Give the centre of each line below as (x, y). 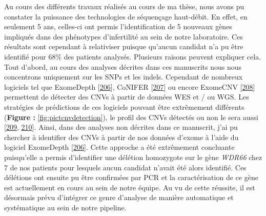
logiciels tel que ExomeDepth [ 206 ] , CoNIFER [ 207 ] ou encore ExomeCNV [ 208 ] (130, 86)
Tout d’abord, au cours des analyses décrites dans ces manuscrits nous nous (123, 66)
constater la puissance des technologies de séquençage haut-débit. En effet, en (126, 16)
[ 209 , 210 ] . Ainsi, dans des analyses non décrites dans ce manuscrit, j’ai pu (121, 127)
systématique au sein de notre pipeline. (65, 207)
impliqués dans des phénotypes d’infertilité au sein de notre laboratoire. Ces (124, 36)
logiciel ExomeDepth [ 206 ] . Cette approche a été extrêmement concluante (119, 147)
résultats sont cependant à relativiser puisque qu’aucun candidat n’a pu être (124, 46)
